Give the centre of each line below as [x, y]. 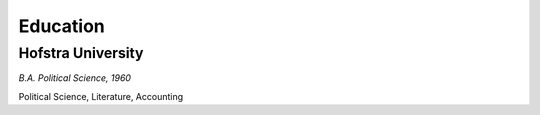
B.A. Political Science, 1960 [75, 78]
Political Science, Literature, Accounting [101, 96]
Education [61, 26]
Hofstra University [81, 53]
